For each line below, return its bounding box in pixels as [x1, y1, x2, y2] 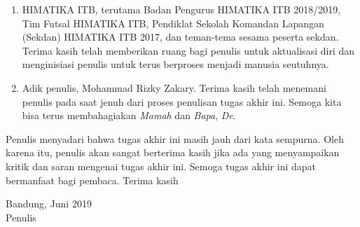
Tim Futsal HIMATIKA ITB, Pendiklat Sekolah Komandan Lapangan [22, 15, 324, 30]
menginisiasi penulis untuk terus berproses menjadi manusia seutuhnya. [22, 57, 329, 71]
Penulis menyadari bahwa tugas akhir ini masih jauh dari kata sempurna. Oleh [6, 131, 344, 146]
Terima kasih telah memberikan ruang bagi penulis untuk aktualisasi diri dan [22, 43, 354, 57]
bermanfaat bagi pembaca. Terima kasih [6, 172, 179, 187]
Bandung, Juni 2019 [6, 196, 92, 211]
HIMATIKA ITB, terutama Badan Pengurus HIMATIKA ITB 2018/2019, [22, 2, 341, 16]
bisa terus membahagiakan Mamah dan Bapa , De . [22, 108, 236, 123]
